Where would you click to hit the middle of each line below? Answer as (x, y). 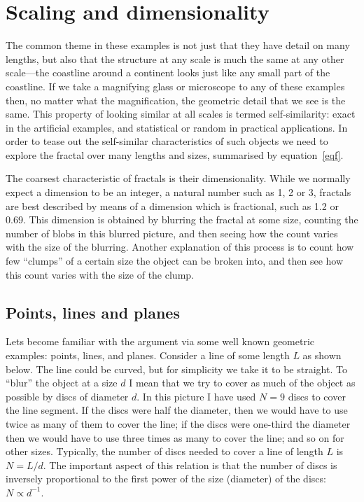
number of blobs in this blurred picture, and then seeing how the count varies (172, 233)
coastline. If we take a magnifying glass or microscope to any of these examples (175, 86)
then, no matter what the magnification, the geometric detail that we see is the (176, 100)
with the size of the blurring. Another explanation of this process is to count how (180, 247)
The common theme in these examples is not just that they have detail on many (178, 45)
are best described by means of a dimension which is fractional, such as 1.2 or (172, 205)
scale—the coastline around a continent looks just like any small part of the (168, 72)
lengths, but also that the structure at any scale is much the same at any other (175, 58)
